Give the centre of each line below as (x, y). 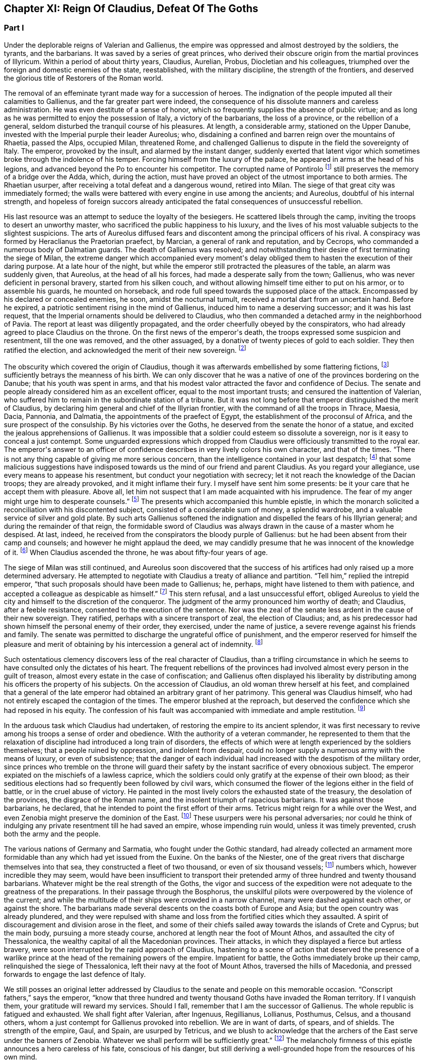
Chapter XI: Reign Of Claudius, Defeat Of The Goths (131, 9)
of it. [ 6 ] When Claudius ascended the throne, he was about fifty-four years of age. (136, 552)
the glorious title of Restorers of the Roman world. (84, 78)
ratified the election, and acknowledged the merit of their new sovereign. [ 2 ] (125, 350)
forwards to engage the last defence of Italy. (75, 974)
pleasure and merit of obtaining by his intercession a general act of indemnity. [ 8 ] (133, 644)
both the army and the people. (52, 834)
